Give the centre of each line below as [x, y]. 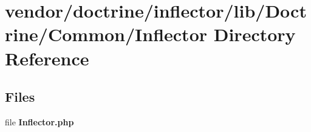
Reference [47, 58]
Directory [255, 34]
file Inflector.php [39, 121]
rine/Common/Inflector [106, 34]
